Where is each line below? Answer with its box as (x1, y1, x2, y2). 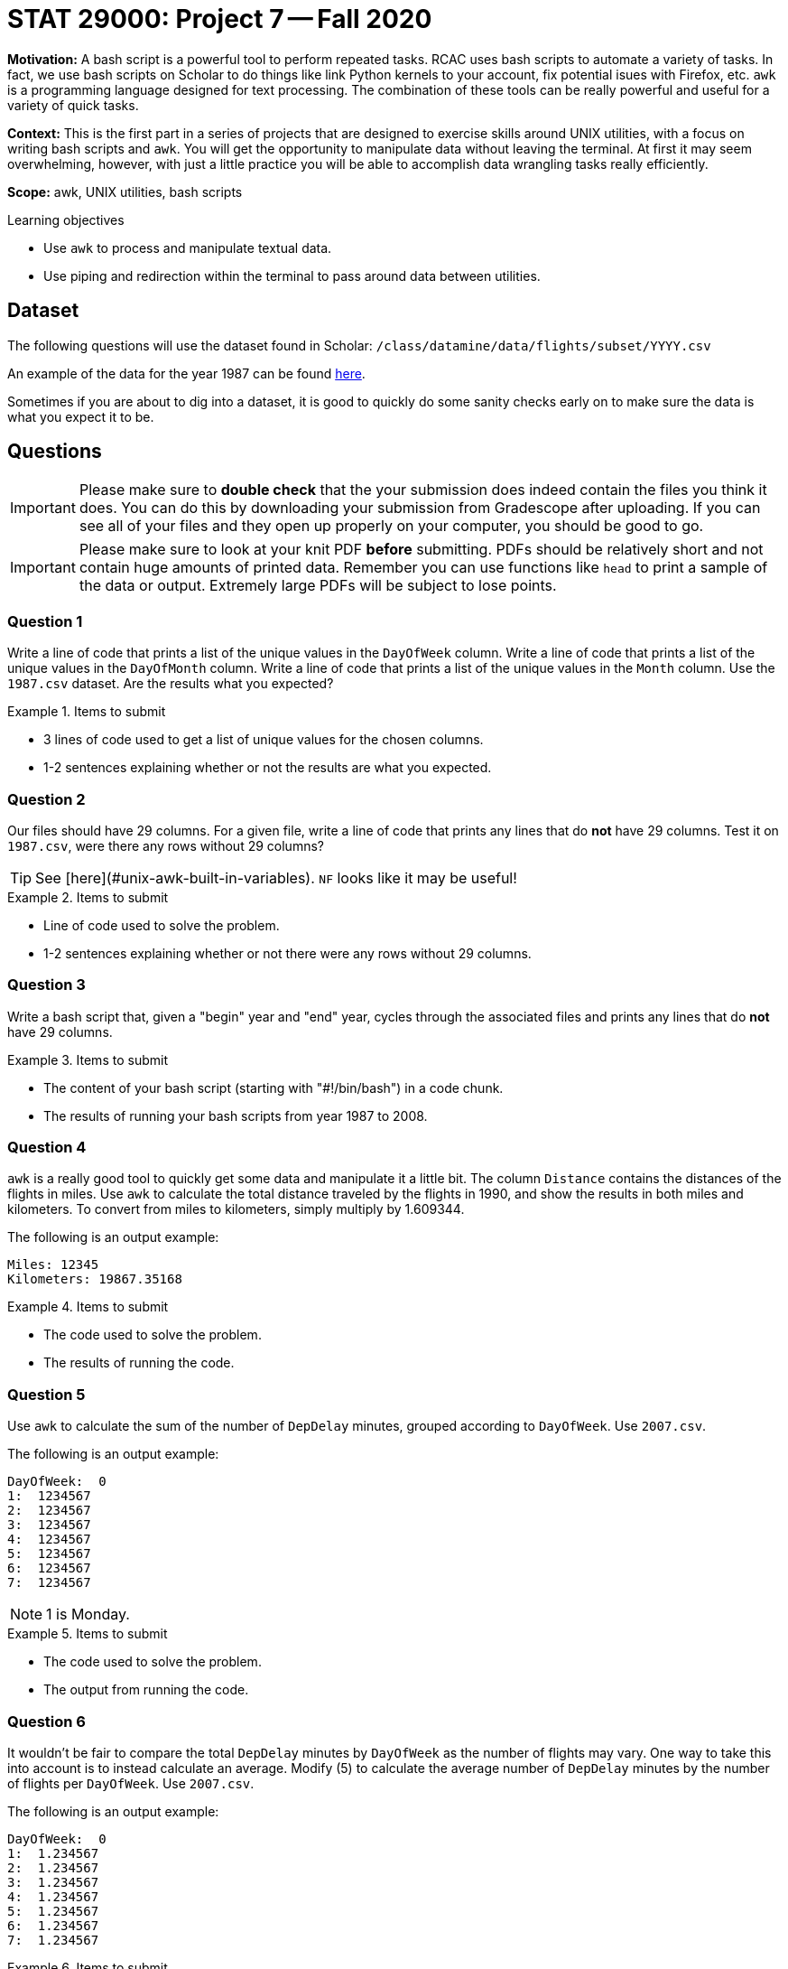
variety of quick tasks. (7, 97, 139, 113)
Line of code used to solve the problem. (43, 917, 280, 933)
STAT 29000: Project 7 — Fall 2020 (7, 4, 432, 34)
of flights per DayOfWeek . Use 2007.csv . (7, 1775, 255, 1791)
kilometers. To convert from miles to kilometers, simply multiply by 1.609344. (7, 1201, 465, 1218)
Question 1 (7, 611, 83, 630)
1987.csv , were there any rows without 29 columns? (7, 837, 324, 854)
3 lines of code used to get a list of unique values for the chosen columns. (43, 732, 484, 748)
